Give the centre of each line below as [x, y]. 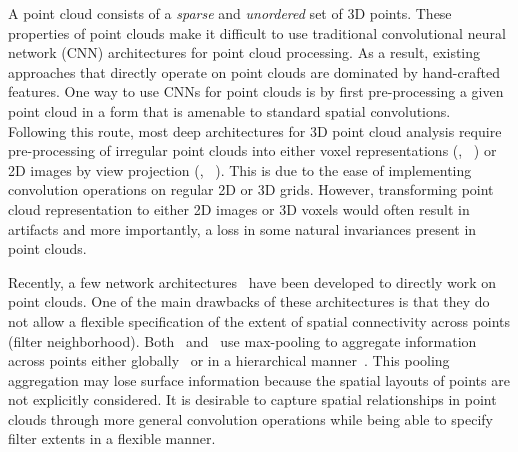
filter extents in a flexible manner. [112, 438]
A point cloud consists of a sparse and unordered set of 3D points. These [230, 13]
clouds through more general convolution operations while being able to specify [250, 418]
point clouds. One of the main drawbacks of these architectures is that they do [249, 301]
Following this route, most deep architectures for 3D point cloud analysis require [255, 130]
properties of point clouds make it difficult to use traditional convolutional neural [257, 32]
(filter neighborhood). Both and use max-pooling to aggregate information [242, 340]
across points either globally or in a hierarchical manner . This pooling [229, 360]
